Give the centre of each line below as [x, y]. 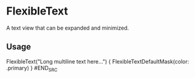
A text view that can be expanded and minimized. [68, 28]
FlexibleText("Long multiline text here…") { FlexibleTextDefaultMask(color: [98, 61]
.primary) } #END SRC [32, 69]
